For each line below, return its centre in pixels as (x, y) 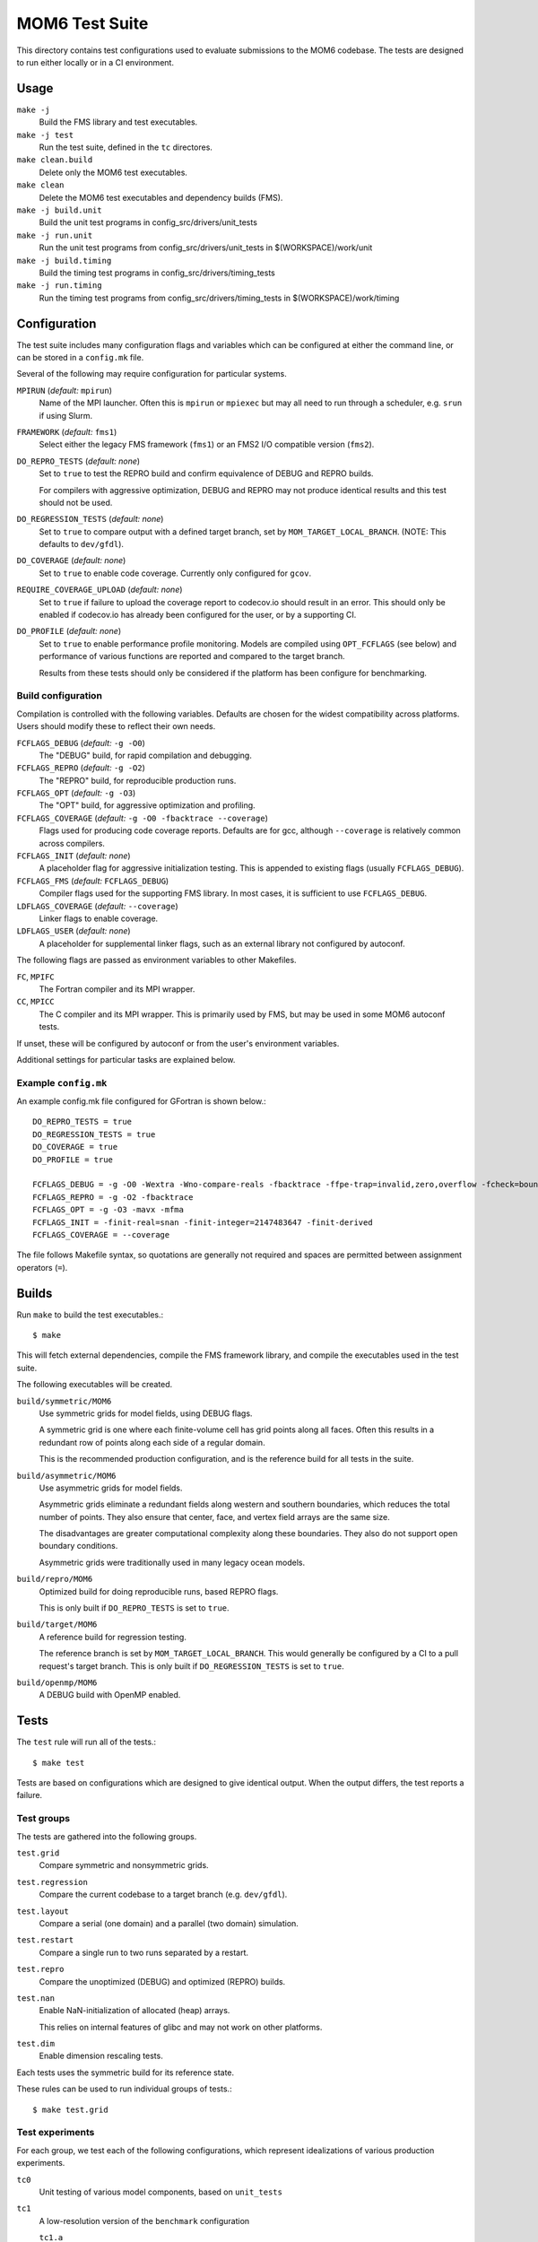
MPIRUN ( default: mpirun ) (64, 390)
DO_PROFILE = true (73, 1160)
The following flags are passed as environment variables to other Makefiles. (156, 960)
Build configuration (60, 696)
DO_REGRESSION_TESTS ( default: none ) (90, 519)
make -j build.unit (59, 210)
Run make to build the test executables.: (90, 1315)
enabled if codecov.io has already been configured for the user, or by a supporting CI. (198, 615)
